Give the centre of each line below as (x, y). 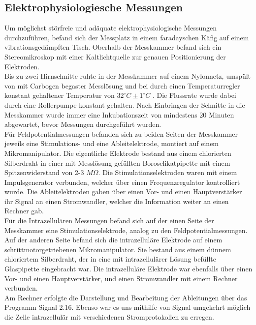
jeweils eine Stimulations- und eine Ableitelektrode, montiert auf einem (112, 143)
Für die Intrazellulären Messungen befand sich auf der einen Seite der (109, 221)
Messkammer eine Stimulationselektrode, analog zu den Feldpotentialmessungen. (126, 230)
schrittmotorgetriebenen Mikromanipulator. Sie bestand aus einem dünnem (118, 249)
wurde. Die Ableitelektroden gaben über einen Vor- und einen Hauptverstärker (123, 192)
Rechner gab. (24, 211)
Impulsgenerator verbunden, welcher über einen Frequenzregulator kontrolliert (122, 182)
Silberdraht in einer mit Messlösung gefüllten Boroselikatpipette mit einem (117, 162)
